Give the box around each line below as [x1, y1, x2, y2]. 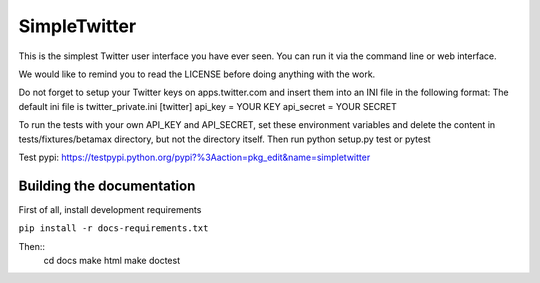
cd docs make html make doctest [43, 254, 180, 266]
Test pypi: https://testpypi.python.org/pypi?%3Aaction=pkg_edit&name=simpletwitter [18, 151, 371, 163]
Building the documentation [18, 177, 196, 194]
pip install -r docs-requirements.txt [18, 223, 209, 234]
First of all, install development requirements [18, 203, 202, 215]
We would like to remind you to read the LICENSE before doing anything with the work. [18, 68, 376, 80]
